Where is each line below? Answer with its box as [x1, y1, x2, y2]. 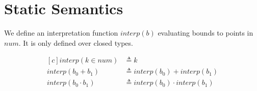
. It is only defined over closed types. [18, 37, 133, 48]
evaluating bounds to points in [158, 27, 253, 38]
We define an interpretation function [4, 27, 118, 38]
